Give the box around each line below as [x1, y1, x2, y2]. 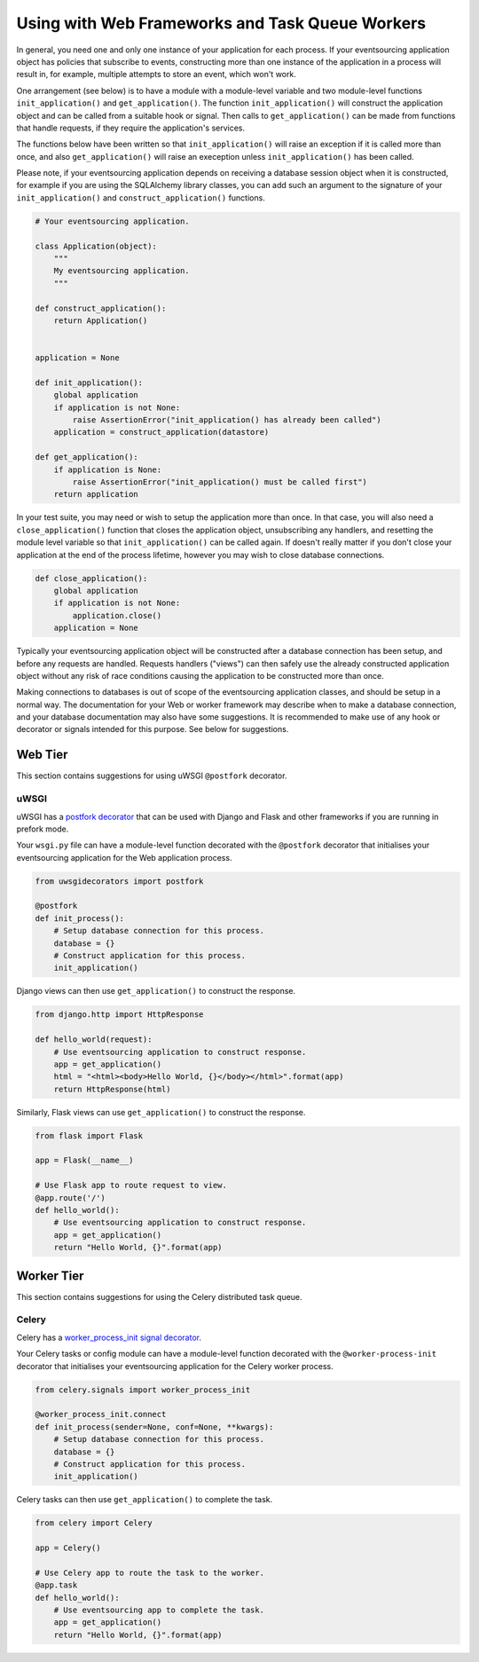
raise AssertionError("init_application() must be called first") [72, 477, 368, 487]
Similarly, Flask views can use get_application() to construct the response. [16, 1107, 306, 1117]
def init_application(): [35, 377, 144, 388]
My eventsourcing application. [53, 266, 190, 276]
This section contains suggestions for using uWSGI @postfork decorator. [16, 770, 287, 781]
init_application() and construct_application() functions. [16, 192, 265, 203]
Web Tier [16, 747, 68, 762]
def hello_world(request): [35, 1035, 153, 1044]
